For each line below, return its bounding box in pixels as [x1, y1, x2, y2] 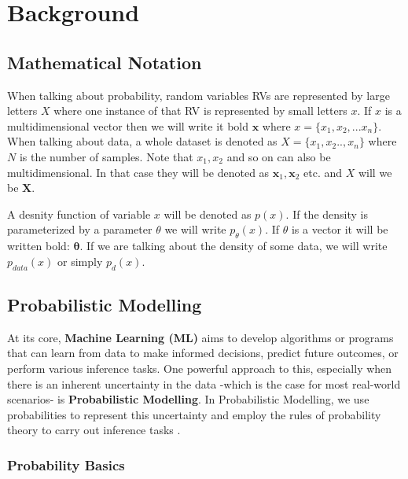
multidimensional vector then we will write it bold [7, 117, 248, 134]
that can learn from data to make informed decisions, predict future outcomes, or [7, 345, 399, 361]
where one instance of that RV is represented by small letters [53, 102, 347, 119]
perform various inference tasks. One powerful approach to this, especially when [7, 359, 392, 376]
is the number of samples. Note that [19, 148, 193, 164]
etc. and [303, 164, 343, 180]
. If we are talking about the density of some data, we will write [79, 238, 388, 254]
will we [358, 164, 392, 180]
